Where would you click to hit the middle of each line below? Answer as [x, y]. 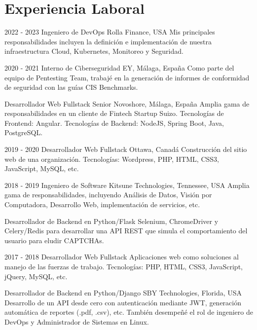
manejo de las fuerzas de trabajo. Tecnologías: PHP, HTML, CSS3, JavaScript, [124, 266]
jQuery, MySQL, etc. [36, 276]
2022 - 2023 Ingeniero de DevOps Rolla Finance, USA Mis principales [110, 32]
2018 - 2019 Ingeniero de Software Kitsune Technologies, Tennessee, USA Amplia [127, 185]
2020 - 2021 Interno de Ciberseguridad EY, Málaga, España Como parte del [119, 67]
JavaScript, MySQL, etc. [42, 168]
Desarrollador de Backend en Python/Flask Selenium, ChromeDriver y [111, 221]
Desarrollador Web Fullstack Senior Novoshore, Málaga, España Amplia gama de [127, 103]
